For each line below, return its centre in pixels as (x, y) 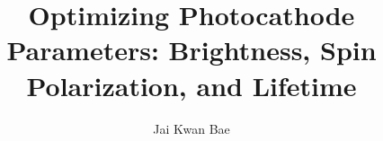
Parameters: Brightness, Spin (191, 50)
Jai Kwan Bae (191, 128)
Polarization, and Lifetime (191, 85)
